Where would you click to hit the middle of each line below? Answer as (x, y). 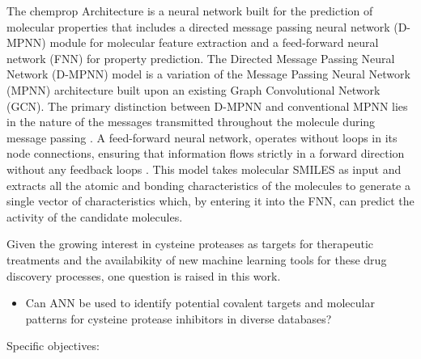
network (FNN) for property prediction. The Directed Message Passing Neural (201, 58)
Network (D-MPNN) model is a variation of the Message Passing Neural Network (208, 74)
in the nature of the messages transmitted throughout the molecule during (191, 122)
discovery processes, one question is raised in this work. (144, 275)
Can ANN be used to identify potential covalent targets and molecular (200, 303)
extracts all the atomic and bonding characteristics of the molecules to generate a (208, 185)
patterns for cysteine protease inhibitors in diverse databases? (179, 318)
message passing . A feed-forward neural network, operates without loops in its (202, 137)
